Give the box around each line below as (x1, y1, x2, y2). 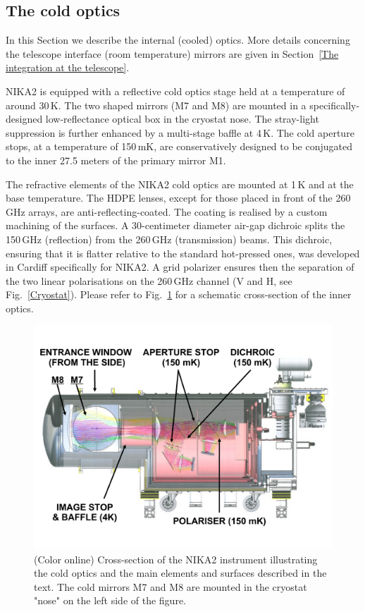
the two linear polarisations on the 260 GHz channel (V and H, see (6, 273, 292, 288)
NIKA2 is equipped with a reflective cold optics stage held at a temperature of (6, 83, 345, 98)
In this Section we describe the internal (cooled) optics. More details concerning (6, 32, 350, 47)
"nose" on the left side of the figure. (34, 593, 186, 608)
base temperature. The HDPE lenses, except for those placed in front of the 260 (6, 190, 351, 205)
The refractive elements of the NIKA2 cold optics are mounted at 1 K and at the (6, 176, 354, 191)
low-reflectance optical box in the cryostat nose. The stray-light (45, 111, 319, 126)
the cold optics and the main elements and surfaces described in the (34, 565, 327, 580)
